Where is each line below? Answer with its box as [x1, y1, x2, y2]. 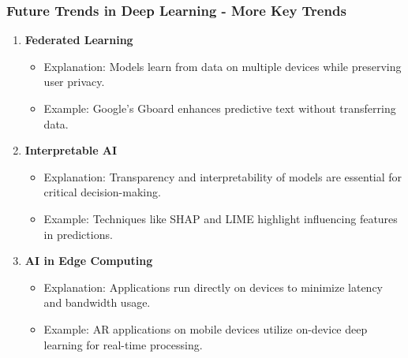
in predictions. [43, 226, 113, 242]
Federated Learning [24, 32, 133, 48]
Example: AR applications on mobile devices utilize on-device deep [43, 320, 368, 337]
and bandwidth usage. [43, 294, 151, 311]
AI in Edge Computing [24, 252, 153, 269]
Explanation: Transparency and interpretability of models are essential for [43, 168, 402, 185]
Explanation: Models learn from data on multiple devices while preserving [43, 58, 402, 74]
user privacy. [43, 73, 105, 90]
